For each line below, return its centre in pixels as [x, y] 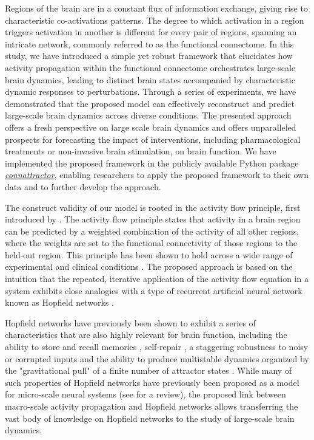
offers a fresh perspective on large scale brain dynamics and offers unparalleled [151, 127]
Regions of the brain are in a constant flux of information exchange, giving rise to [156, 8]
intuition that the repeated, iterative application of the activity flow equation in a [157, 279]
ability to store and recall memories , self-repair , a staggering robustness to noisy [157, 347]
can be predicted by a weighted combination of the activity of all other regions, [152, 231]
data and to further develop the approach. [83, 186]
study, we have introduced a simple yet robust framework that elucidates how [149, 56]
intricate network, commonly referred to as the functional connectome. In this [149, 43]
